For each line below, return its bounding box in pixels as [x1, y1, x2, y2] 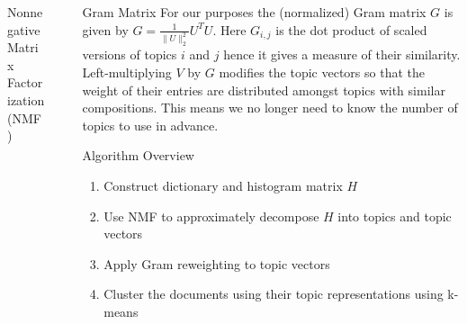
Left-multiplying [82, 63, 172, 82]
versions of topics [82, 45, 177, 64]
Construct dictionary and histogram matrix [103, 175, 343, 194]
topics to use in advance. [82, 115, 219, 134]
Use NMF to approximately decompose [103, 206, 319, 225]
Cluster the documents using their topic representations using [103, 284, 444, 303]
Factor [7, 73, 43, 92]
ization [7, 90, 45, 109]
